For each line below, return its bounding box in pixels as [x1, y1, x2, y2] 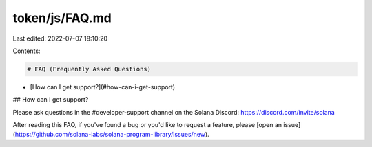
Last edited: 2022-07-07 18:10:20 [12, 34, 108, 43]
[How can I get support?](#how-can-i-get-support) [30, 82, 176, 91]
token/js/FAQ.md [12, 10, 112, 25]
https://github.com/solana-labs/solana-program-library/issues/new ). [14, 131, 209, 139]
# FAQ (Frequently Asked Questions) [27, 65, 152, 73]
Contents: [12, 47, 41, 55]
